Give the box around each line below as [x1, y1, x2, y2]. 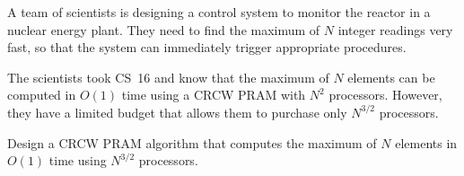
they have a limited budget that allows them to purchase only [7, 102, 347, 121]
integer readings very [337, 20, 453, 39]
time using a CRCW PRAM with [121, 85, 306, 104]
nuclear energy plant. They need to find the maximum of [7, 20, 320, 39]
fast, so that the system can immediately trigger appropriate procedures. [7, 38, 407, 57]
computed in [7, 85, 76, 104]
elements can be [347, 67, 435, 86]
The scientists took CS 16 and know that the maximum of [7, 67, 329, 86]
